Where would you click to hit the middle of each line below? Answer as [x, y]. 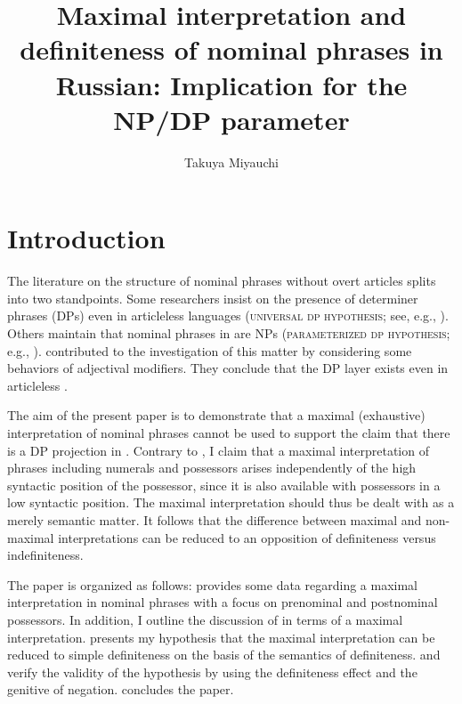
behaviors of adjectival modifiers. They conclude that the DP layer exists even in [228, 368]
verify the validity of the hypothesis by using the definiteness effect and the [212, 672]
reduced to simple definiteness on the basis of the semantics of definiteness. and [224, 655]
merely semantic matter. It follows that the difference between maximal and [215, 519]
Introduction [86, 238]
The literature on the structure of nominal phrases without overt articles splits [222, 281]
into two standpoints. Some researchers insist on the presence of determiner [213, 298]
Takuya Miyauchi [231, 162]
